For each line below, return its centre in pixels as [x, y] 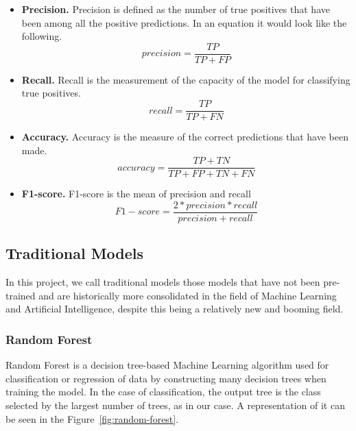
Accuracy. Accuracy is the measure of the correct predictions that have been [185, 137]
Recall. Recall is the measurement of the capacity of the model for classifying [186, 79]
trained [21, 295]
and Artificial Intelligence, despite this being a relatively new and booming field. [175, 309]
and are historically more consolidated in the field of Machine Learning [188, 295]
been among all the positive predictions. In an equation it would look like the [184, 22]
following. [42, 36]
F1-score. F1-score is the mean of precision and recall [136, 194]
